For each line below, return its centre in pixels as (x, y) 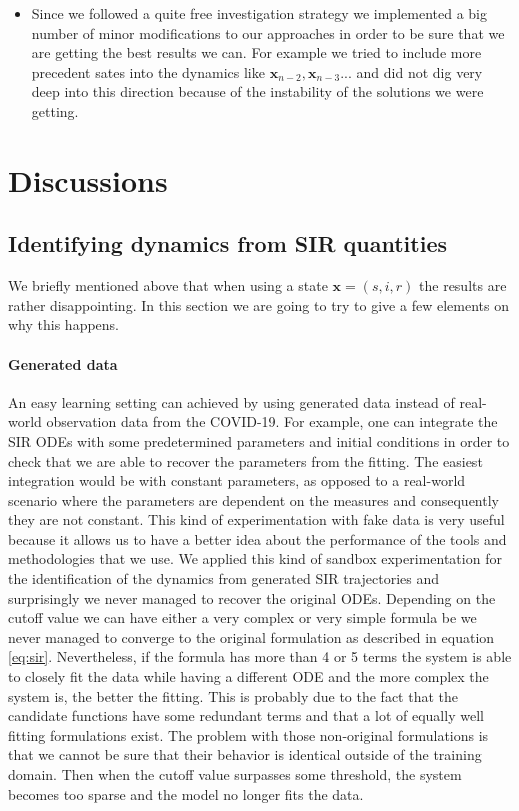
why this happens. (64, 324)
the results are (463, 285)
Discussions (88, 179)
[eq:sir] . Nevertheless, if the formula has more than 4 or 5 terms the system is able (260, 656)
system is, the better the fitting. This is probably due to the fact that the (233, 695)
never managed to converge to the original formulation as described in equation (251, 636)
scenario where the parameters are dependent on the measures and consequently (253, 499)
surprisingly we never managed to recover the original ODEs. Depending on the (252, 597)
